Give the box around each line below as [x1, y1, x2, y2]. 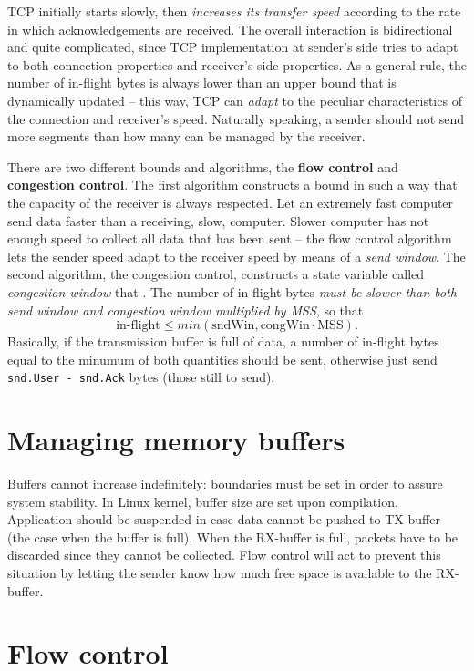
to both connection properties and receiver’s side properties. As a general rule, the [7, 55, 467, 74]
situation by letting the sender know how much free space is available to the [7, 563, 432, 583]
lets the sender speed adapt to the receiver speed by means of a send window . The [7, 246, 466, 265]
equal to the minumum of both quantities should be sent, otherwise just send [7, 349, 438, 368]
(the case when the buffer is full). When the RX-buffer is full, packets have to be [7, 527, 459, 546]
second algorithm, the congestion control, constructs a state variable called [7, 264, 425, 284]
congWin [260, 319, 310, 333]
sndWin [211, 319, 255, 333]
